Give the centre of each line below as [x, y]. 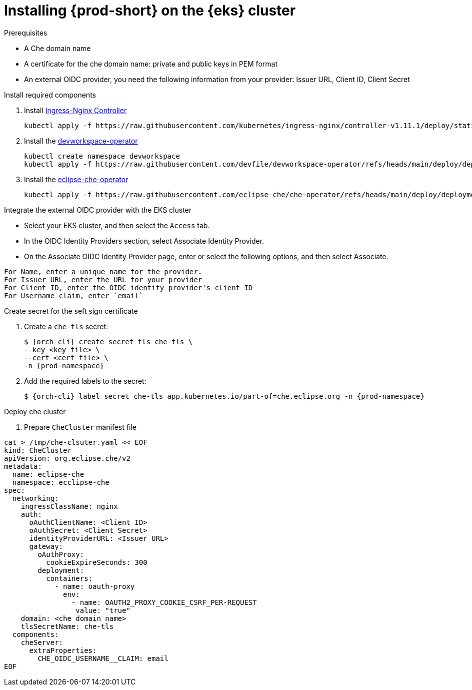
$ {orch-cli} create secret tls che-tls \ [108, 341]
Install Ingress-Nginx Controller [75, 110]
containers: [69, 578]
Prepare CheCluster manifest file [80, 427]
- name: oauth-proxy [95, 586]
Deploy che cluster [35, 411]
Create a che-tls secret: [66, 326]
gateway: [46, 546]
